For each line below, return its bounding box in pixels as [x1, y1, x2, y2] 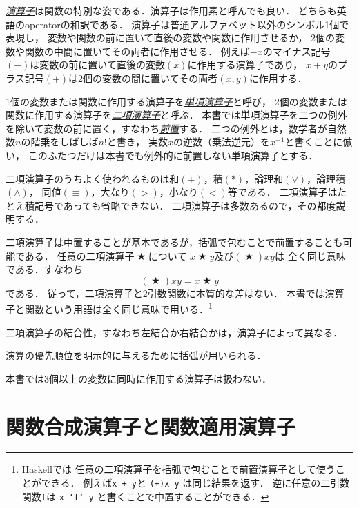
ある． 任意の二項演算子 [24, 248, 135, 263]
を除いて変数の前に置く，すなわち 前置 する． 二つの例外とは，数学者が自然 [6, 121, 347, 135]
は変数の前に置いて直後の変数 [30, 57, 165, 72]
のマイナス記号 [262, 43, 331, 58]
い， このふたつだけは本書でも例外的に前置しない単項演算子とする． [6, 148, 318, 162]
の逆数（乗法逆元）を [173, 134, 270, 149]
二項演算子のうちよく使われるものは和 [6, 171, 179, 185]
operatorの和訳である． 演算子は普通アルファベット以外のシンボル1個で [24, 17, 349, 31]
